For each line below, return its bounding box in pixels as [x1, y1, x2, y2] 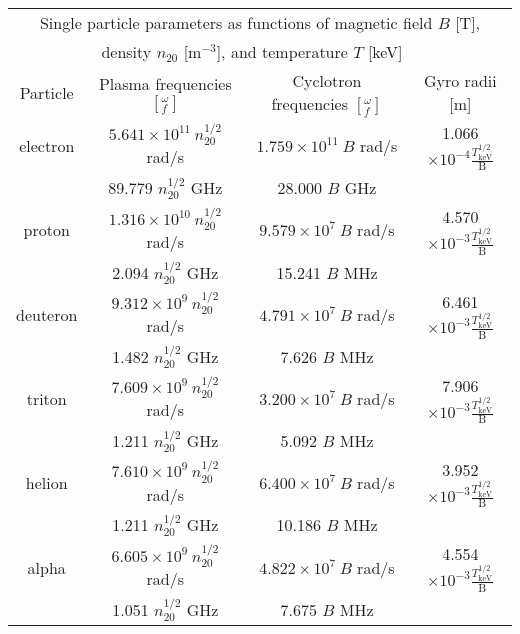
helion [25, 471, 68, 495]
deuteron [16, 302, 78, 326]
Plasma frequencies [98, 71, 232, 95]
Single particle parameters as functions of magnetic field [39, 11, 433, 34]
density [101, 40, 152, 63]
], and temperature [216, 40, 348, 63]
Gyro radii [424, 69, 497, 92]
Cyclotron [292, 69, 362, 92]
